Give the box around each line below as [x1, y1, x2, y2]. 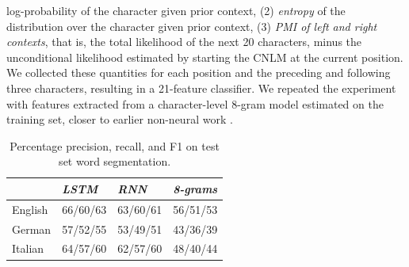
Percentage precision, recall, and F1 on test [10, 137, 220, 154]
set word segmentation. [59, 153, 171, 170]
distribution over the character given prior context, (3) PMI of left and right [6, 17, 377, 34]
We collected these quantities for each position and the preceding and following [6, 64, 391, 81]
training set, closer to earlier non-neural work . [6, 111, 233, 128]
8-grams [173, 180, 218, 196]
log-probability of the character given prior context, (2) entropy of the [6, 2, 346, 18]
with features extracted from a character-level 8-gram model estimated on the [6, 95, 384, 112]
